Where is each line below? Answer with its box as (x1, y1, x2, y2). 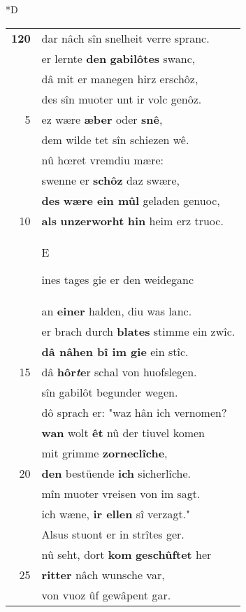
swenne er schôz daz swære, (41, 171, 180, 188)
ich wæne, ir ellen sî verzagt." (41, 505, 191, 522)
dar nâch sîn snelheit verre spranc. (41, 29, 210, 46)
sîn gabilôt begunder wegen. (41, 383, 178, 400)
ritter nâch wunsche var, (41, 566, 165, 583)
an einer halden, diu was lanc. (41, 302, 192, 319)
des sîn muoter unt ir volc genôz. (41, 90, 202, 107)
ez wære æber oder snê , (41, 111, 163, 127)
